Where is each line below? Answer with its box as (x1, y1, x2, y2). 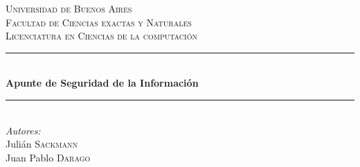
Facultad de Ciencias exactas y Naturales (6, 15, 192, 29)
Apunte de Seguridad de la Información (6, 76, 199, 90)
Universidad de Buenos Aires (6, 1, 132, 15)
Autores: (6, 123, 41, 137)
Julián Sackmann (6, 137, 78, 151)
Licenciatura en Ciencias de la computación (6, 28, 197, 43)
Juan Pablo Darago (6, 150, 91, 164)
